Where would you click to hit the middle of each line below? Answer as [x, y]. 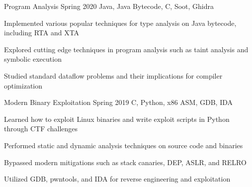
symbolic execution [33, 59]
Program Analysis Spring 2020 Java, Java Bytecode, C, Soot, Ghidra [109, 6]
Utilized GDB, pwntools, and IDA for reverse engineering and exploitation [117, 179]
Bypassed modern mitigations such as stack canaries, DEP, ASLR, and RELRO [125, 162]
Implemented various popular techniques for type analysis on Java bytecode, [120, 23]
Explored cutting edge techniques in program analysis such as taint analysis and [126, 49]
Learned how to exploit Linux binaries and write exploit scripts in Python [117, 119]
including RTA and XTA [42, 33]
